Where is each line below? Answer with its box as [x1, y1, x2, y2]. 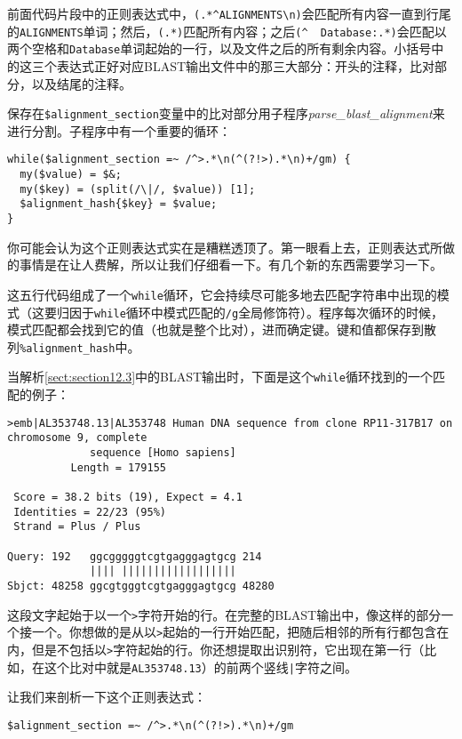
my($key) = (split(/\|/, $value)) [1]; [20, 182, 256, 196]
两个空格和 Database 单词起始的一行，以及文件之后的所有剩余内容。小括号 [7, 39, 432, 58]
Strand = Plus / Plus [13, 520, 141, 534]
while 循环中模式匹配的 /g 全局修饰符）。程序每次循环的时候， [94, 302, 444, 321]
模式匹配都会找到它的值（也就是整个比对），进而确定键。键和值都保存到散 [7, 320, 436, 339]
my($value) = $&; [20, 168, 122, 181]
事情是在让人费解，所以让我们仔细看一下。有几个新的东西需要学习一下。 [19, 255, 442, 274]
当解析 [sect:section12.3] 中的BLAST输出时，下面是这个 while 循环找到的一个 [7, 367, 433, 386]
